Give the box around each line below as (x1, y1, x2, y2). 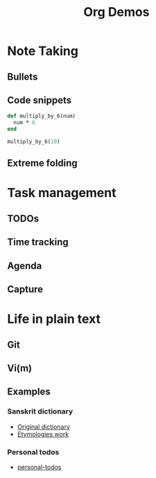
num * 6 (13, 119, 36, 126)
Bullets (7, 71, 38, 83)
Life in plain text (7, 311, 101, 327)
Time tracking (7, 237, 69, 248)
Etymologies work (17, 429, 69, 438)
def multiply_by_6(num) (7, 112, 76, 120)
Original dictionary (17, 422, 71, 431)
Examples (7, 386, 51, 398)
